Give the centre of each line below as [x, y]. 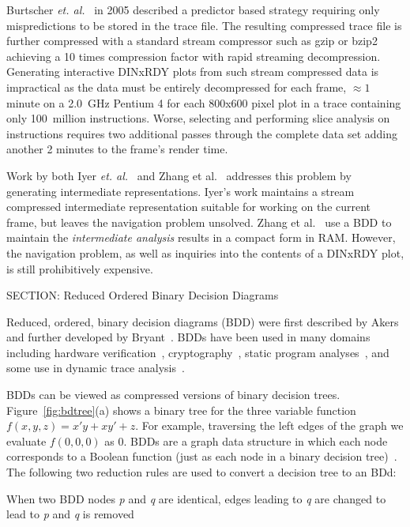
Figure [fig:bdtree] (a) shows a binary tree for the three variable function [181, 410]
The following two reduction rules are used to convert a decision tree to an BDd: [201, 472]
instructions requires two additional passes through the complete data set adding [202, 133]
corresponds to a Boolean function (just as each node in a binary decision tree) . [202, 456]
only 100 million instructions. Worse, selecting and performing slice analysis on [198, 118]
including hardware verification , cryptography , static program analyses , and [198, 352]
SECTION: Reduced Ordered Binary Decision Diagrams [143, 295]
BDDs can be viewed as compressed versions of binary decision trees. [173, 395]
